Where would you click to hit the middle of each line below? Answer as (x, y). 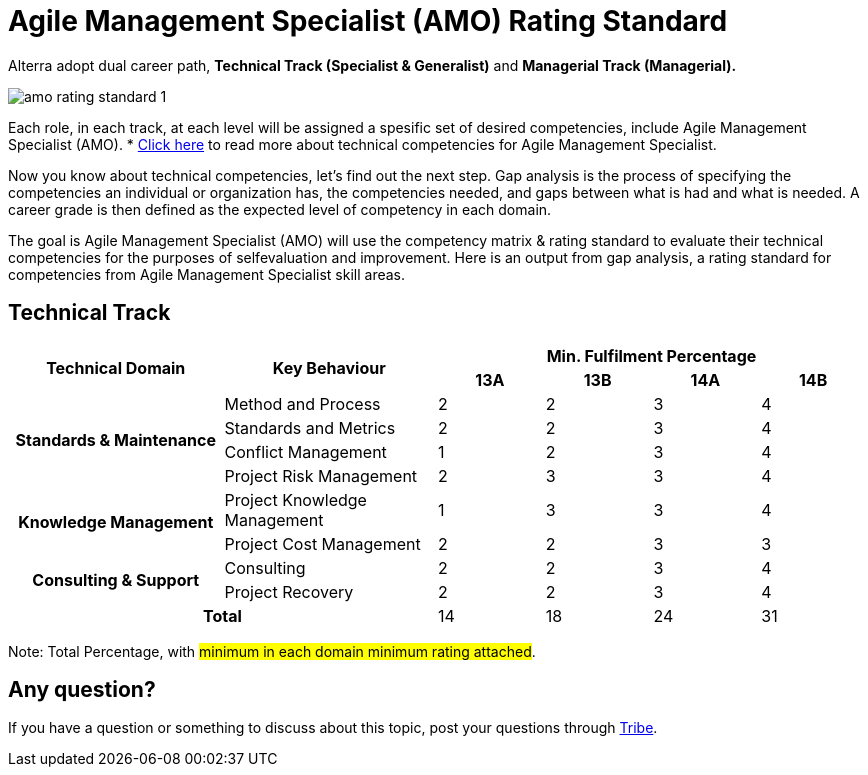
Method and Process (302, 403)
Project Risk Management (321, 475)
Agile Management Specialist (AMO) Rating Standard (368, 21)
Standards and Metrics (310, 427)
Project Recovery (289, 591)
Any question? (82, 690)
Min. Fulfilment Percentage (651, 355)
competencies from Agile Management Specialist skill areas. (207, 274)
